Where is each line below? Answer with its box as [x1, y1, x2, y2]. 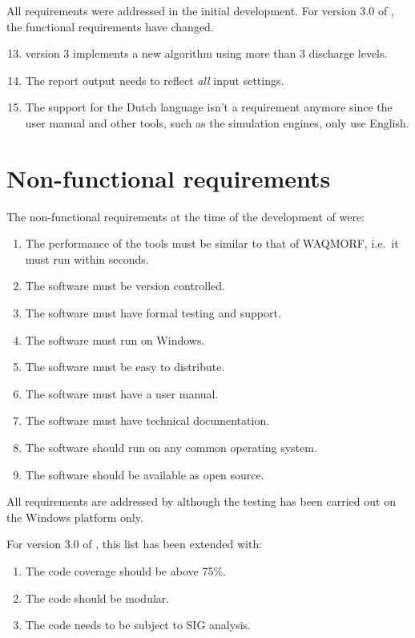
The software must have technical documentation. [25, 412, 270, 429]
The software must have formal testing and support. [25, 305, 281, 321]
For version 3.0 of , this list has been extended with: [6, 535, 263, 552]
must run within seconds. [25, 250, 149, 267]
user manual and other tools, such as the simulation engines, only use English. [25, 114, 409, 131]
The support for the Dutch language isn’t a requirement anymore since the [25, 99, 393, 115]
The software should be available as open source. [25, 466, 264, 483]
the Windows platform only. [6, 508, 143, 525]
